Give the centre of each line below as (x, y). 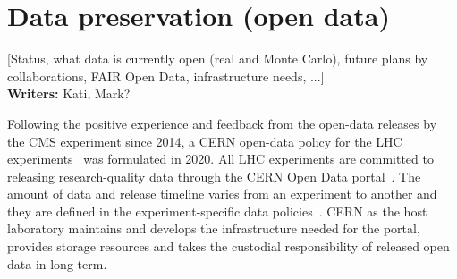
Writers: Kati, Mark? (69, 93)
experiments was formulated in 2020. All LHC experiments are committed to (220, 159)
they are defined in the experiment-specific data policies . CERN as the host (217, 211)
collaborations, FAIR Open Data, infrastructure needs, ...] (166, 76)
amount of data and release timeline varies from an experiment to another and (222, 194)
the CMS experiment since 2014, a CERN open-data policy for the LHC (205, 141)
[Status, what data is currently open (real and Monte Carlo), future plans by (218, 59)
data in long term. (57, 263)
